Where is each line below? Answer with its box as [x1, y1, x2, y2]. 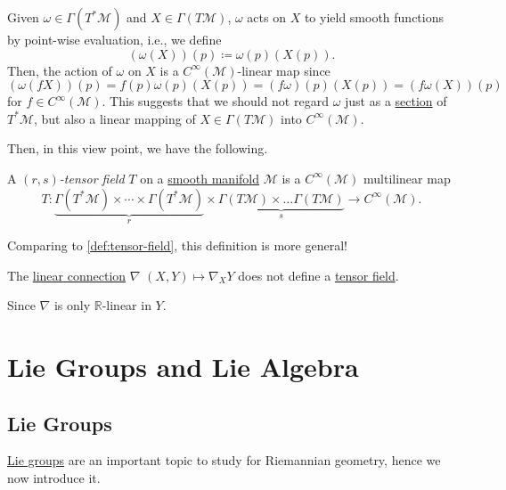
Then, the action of [7, 61, 112, 79]
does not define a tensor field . [238, 265, 399, 284]
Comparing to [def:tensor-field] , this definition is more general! [7, 236, 347, 254]
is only [53, 296, 91, 314]
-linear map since [237, 61, 331, 79]
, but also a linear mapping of [33, 109, 196, 127]
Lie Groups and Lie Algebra [7, 347, 359, 384]
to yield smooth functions [304, 8, 444, 26]
